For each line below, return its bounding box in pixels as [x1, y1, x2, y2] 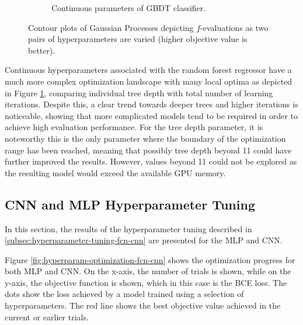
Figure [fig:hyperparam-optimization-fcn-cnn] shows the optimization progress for [5, 253, 295, 265]
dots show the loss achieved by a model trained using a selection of [5, 288, 244, 300]
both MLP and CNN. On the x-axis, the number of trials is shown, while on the [5, 265, 291, 277]
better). [28, 44, 55, 56]
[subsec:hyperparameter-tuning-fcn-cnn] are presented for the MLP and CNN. [5, 234, 283, 246]
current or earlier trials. [5, 310, 89, 323]
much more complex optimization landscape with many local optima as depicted [5, 75, 292, 87]
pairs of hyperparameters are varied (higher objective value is [28, 33, 248, 45]
